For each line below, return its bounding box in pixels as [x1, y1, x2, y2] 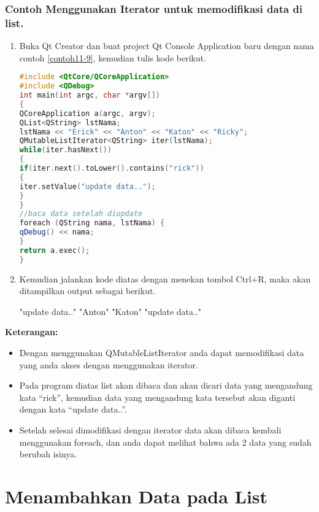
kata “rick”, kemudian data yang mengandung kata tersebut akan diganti [19, 390, 296, 403]
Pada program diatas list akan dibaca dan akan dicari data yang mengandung [19, 379, 313, 392]
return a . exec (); [19, 246, 90, 255]
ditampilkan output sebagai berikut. [19, 284, 156, 297]
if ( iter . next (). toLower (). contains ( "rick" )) [19, 164, 204, 173]
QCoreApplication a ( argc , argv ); [19, 109, 156, 118]
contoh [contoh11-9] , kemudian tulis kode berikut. [19, 51, 207, 64]
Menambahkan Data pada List [5, 484, 268, 509]
